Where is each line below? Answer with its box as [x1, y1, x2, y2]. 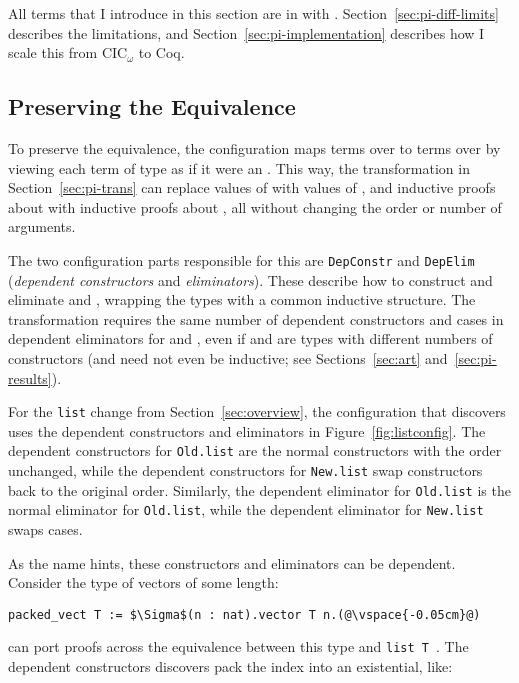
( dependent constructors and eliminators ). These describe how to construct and [8, 269, 493, 290]
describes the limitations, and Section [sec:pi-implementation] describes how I [8, 22, 485, 43]
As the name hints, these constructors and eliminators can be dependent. [8, 552, 456, 573]
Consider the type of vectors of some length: [8, 572, 279, 593]
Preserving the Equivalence [8, 91, 296, 122]
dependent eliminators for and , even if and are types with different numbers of [8, 328, 493, 349]
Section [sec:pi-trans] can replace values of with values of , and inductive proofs [8, 177, 496, 198]
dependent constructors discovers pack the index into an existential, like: [8, 656, 453, 677]
